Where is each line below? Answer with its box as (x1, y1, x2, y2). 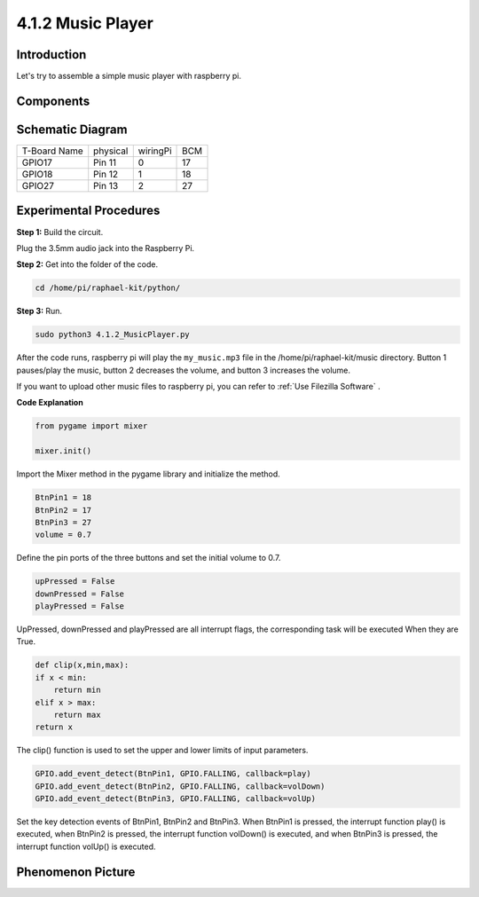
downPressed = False (35, 588, 124, 599)
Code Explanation (16, 397, 83, 408)
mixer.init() (35, 446, 92, 456)
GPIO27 (21, 179, 55, 192)
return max (53, 710, 101, 720)
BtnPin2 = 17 (35, 505, 92, 515)
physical (93, 145, 129, 157)
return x (35, 722, 74, 732)
